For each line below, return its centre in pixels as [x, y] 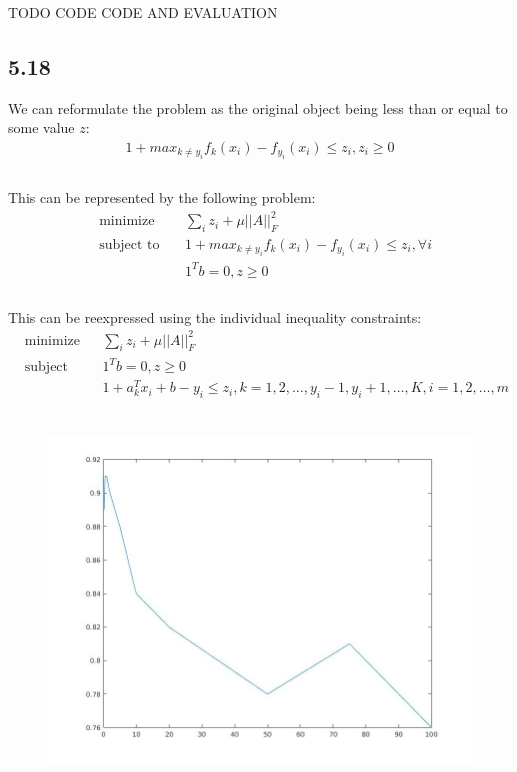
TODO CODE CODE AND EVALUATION [143, 12]
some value [41, 127]
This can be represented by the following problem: [162, 197]
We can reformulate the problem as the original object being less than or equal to [258, 107]
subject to [129, 244]
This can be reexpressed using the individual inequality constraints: [215, 316]
